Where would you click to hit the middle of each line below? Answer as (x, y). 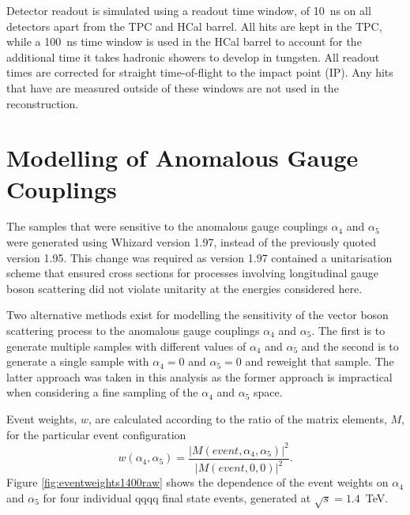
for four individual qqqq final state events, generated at (177, 497)
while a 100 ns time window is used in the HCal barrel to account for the (184, 41)
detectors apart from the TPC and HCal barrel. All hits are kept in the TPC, (194, 26)
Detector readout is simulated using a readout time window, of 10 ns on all (189, 10)
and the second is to (350, 346)
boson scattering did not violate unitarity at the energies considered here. (184, 288)
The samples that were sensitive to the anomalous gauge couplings (167, 226)
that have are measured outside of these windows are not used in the (173, 87)
